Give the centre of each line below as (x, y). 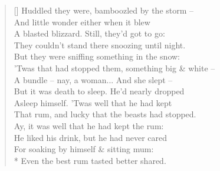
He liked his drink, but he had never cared (91, 137)
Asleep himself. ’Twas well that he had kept (93, 102)
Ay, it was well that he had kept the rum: (89, 125)
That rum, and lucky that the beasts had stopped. (105, 114)
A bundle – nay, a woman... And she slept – (93, 79)
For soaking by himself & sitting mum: (84, 149)
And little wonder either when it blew (82, 22)
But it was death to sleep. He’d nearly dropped (99, 91)
